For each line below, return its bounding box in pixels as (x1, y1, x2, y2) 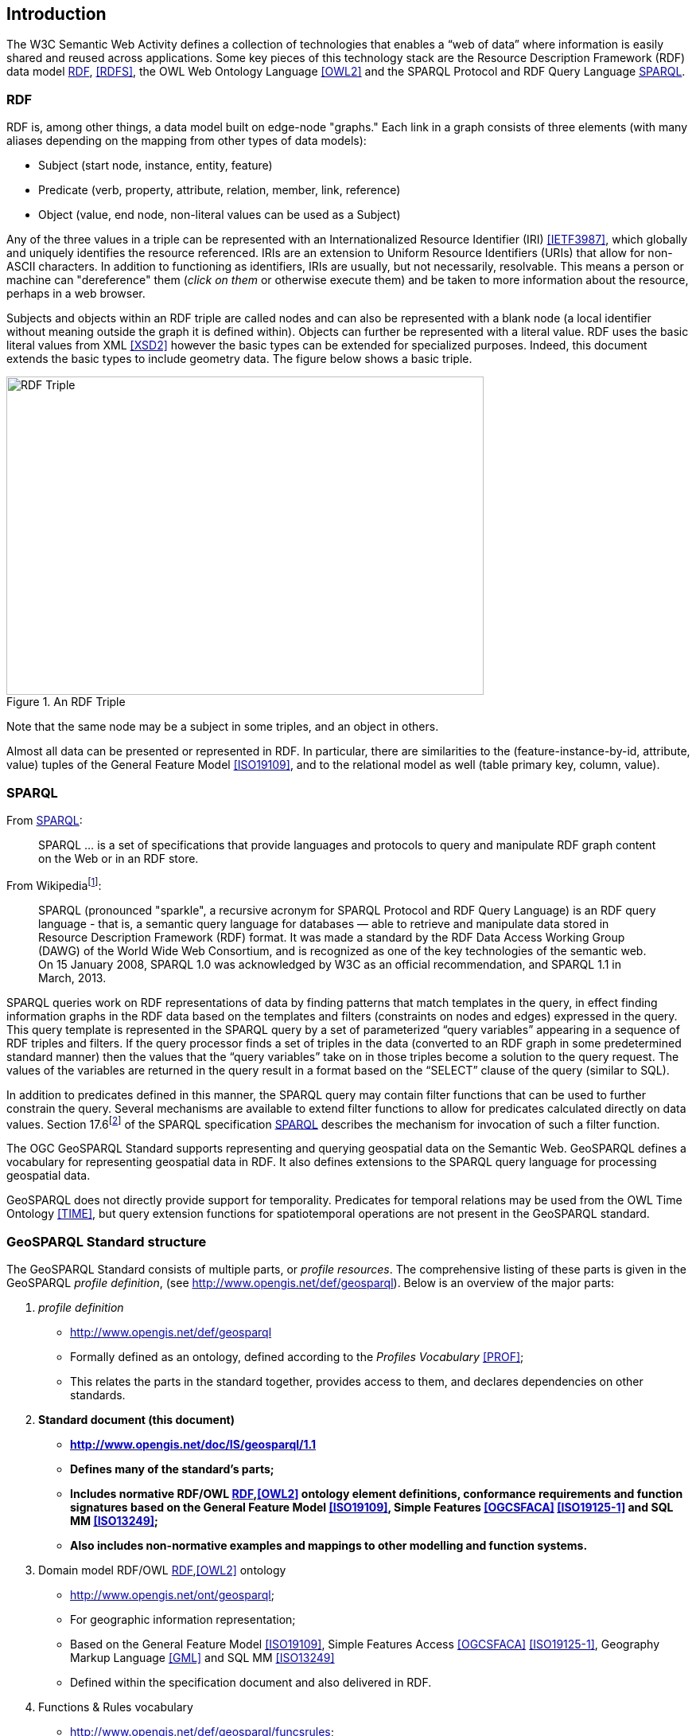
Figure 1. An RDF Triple (6, 695, 126, 709)
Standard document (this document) (38, 1412, 235, 1426)
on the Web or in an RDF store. (38, 851, 199, 865)
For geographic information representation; (70, 1612, 296, 1626)
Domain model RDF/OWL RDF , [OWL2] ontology (38, 1562, 286, 1577)
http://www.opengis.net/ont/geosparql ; (70, 1587, 274, 1601)
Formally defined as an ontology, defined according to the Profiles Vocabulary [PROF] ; (70, 1349, 524, 1363)
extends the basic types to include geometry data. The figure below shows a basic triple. (6, 352, 472, 366)
